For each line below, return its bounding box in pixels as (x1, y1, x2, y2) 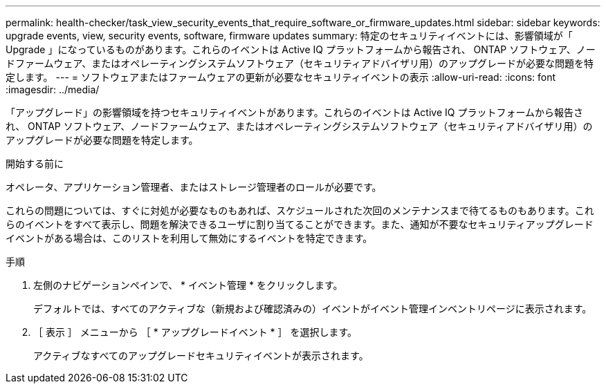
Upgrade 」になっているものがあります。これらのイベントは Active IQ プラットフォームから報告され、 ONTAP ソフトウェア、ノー (6, 44, 596, 55)
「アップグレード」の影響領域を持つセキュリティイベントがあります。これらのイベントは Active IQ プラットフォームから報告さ (6, 106, 583, 118)
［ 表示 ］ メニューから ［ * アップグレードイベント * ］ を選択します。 (33, 326, 358, 338)
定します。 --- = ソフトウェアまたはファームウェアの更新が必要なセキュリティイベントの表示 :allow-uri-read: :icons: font (6, 71, 556, 83)
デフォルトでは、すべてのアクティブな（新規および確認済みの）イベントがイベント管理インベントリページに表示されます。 (33, 303, 592, 314)
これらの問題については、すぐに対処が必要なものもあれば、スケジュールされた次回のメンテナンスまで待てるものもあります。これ (6, 205, 594, 216)
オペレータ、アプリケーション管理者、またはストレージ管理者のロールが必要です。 (6, 181, 382, 193)
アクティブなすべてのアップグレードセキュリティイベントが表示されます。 (33, 350, 369, 361)
